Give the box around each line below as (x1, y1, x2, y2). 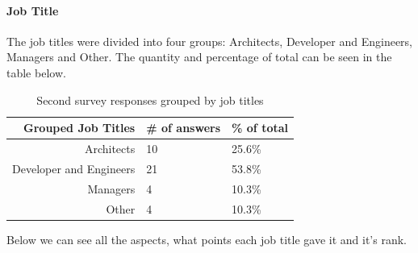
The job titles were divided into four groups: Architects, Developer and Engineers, (6, 32, 413, 49)
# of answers (146, 119, 221, 136)
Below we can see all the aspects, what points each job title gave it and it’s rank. (6, 230, 407, 247)
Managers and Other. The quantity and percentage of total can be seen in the (6, 48, 392, 65)
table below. (6, 64, 66, 81)
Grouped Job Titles (23, 119, 136, 136)
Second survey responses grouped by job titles (36, 91, 264, 108)
